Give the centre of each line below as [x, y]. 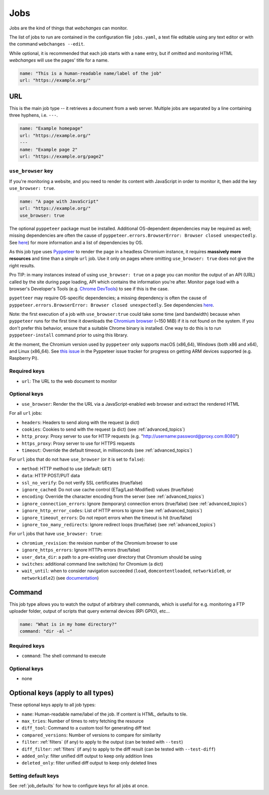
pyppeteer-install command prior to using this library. [69, 335]
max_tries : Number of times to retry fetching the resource [83, 721]
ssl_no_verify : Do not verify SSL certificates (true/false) [82, 483]
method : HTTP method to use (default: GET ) [67, 468]
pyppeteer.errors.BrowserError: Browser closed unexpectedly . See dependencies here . [112, 305]
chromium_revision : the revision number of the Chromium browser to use [100, 543]
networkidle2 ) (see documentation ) [60, 578]
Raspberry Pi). [24, 358]
